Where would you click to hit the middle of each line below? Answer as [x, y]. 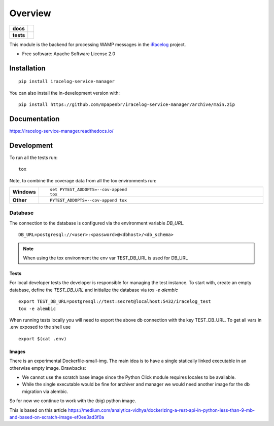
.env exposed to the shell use [40, 327]
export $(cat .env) [43, 339]
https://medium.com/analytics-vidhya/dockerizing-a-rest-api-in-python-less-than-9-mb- [161, 410]
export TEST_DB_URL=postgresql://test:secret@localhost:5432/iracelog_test [115, 302]
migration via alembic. [45, 391]
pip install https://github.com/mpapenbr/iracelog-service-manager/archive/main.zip [127, 105]
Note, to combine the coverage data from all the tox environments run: [83, 180]
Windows [24, 192]
